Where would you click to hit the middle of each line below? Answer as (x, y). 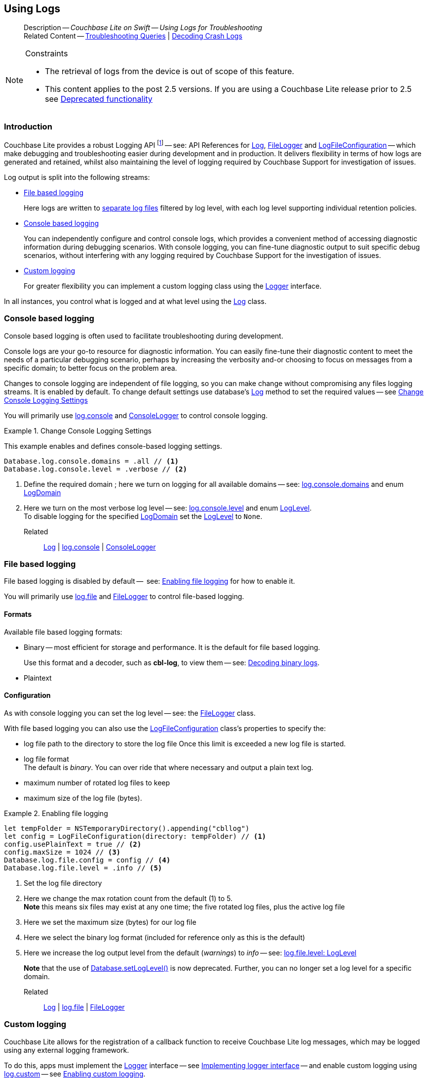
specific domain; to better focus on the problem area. (91, 368)
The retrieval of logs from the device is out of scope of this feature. (170, 71)
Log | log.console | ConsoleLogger (100, 547)
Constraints (47, 54)
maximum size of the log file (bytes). (83, 798)
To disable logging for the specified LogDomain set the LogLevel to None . (143, 516)
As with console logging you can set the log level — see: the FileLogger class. (130, 713)
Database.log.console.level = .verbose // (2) (96, 469)
